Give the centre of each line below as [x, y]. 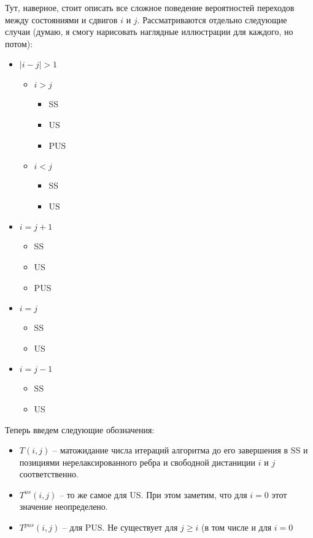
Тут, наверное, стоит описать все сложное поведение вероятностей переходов [150, 7]
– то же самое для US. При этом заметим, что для [153, 494]
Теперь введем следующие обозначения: [80, 429]
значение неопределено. [64, 506]
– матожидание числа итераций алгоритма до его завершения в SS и [180, 450]
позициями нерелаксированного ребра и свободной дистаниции [137, 462]
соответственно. [49, 474]
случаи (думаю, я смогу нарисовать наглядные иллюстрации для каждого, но [149, 32]
